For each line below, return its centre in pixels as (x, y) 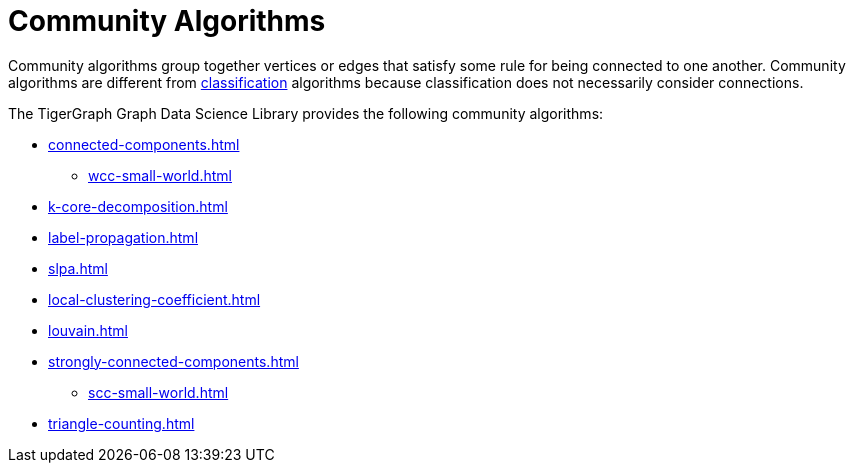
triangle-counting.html (121, 423)
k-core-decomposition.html (138, 206)
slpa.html (78, 268)
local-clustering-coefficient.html (154, 299)
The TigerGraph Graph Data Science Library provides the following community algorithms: (306, 113)
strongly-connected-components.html (173, 361)
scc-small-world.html (158, 392)
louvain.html (88, 330)
